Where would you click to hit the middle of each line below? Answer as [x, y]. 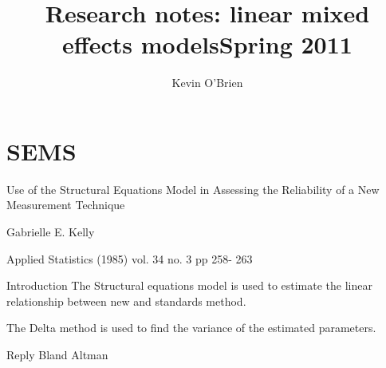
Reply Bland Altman [57, 354]
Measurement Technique [66, 205]
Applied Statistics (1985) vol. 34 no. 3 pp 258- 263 [130, 258]
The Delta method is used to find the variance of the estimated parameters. [191, 328]
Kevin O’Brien [207, 83]
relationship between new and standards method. [126, 301]
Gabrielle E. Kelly [51, 232]
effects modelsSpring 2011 [207, 44]
